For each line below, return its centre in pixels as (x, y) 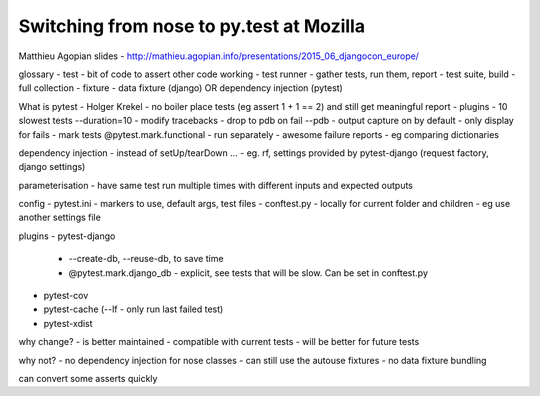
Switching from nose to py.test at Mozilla (191, 26)
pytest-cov (66, 296)
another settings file (60, 217)
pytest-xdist (68, 323)
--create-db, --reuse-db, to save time (146, 259)
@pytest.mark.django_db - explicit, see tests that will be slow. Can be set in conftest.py (248, 272)
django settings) (52, 167)
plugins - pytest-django (67, 236)
